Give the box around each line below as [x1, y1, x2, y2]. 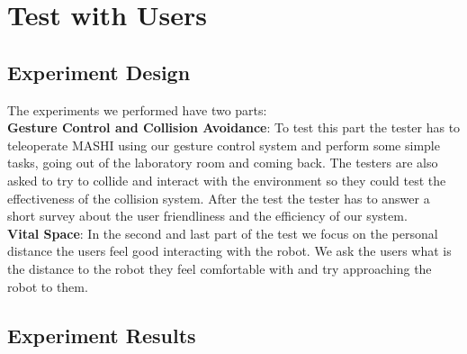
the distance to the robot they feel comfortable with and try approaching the [7, 259, 432, 277]
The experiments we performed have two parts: [7, 100, 267, 119]
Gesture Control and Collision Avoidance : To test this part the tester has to [7, 118, 461, 137]
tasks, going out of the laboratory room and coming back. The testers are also [7, 153, 438, 172]
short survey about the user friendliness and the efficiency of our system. [7, 206, 408, 225]
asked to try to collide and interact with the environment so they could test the [7, 170, 446, 189]
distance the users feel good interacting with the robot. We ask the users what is [7, 241, 452, 260]
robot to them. [7, 277, 88, 295]
